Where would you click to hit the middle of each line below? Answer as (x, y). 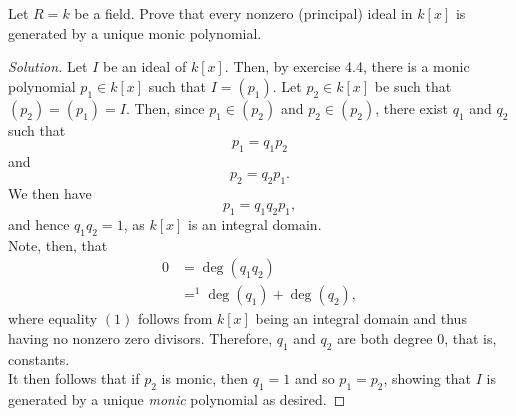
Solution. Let (48, 66)
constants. (39, 358)
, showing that (427, 378)
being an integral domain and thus (361, 318)
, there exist (411, 107)
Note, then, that (58, 244)
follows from (175, 318)
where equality (53, 318)
